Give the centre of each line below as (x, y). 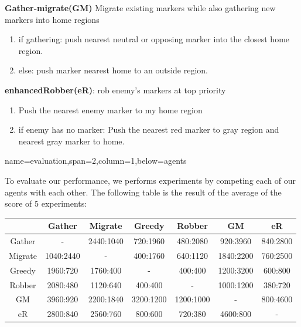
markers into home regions (52, 19)
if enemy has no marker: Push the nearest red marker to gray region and (149, 129)
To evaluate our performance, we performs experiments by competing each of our (150, 180)
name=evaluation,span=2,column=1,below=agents (96, 161)
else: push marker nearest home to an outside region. (113, 70)
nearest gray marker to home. (71, 141)
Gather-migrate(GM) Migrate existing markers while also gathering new (140, 8)
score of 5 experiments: (46, 203)
